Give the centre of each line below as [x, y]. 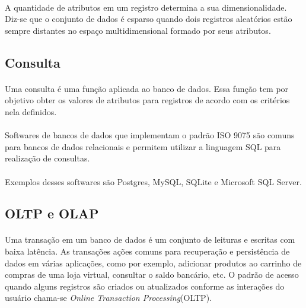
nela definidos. [31, 111]
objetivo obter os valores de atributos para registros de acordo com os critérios [147, 100]
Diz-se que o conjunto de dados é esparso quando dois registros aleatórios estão [149, 19]
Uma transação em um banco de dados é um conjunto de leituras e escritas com [150, 239]
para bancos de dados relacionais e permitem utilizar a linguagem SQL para [143, 146]
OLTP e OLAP [52, 213]
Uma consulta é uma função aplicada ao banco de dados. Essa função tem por [147, 88]
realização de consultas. [47, 158]
